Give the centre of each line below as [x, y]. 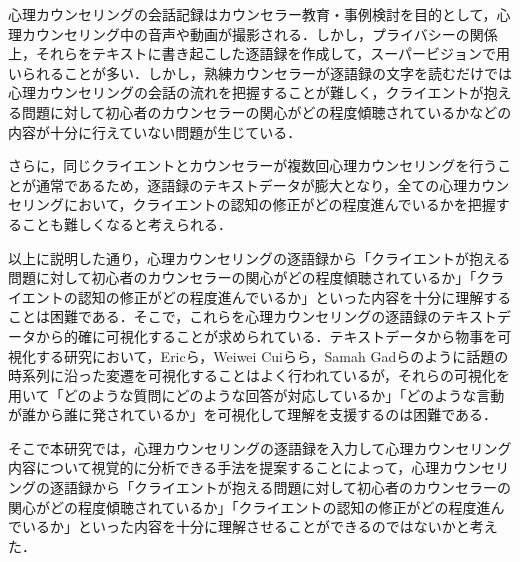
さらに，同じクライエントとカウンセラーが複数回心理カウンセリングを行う [253, 165]
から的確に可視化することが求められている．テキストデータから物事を [266, 335]
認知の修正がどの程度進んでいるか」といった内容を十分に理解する [294, 296]
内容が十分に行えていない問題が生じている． [155, 131]
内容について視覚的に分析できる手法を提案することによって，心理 [224, 467]
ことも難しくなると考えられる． [126, 223]
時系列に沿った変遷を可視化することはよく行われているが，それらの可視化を [259, 375]
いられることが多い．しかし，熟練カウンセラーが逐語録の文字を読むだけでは [260, 72]
